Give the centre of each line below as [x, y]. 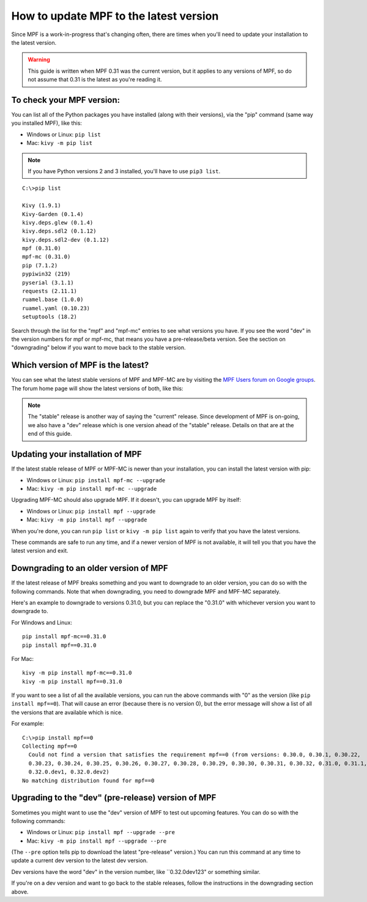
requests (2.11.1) [50, 291]
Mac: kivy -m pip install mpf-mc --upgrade [92, 488]
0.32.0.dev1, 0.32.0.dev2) [69, 772]
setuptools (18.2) [50, 317]
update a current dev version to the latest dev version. [80, 860]
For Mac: [22, 658]
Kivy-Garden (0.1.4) [53, 214]
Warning [39, 60]
